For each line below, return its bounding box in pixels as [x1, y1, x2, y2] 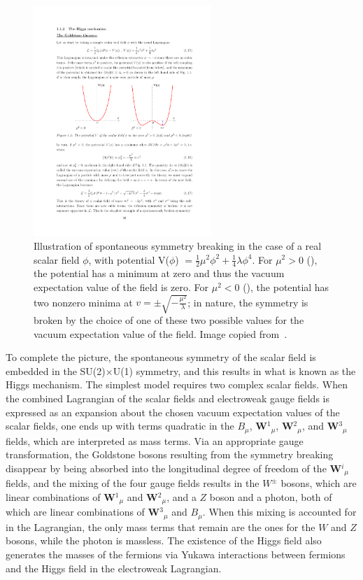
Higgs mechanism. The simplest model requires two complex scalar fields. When [6, 377, 348, 392]
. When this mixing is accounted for [202, 504, 357, 519]
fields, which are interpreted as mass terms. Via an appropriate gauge [6, 433, 304, 448]
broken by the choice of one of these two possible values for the [34, 313, 304, 327]
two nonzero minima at [34, 295, 133, 309]
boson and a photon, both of [209, 489, 332, 504]
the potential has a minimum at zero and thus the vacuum [34, 266, 285, 281]
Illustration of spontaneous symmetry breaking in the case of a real [34, 238, 322, 253]
